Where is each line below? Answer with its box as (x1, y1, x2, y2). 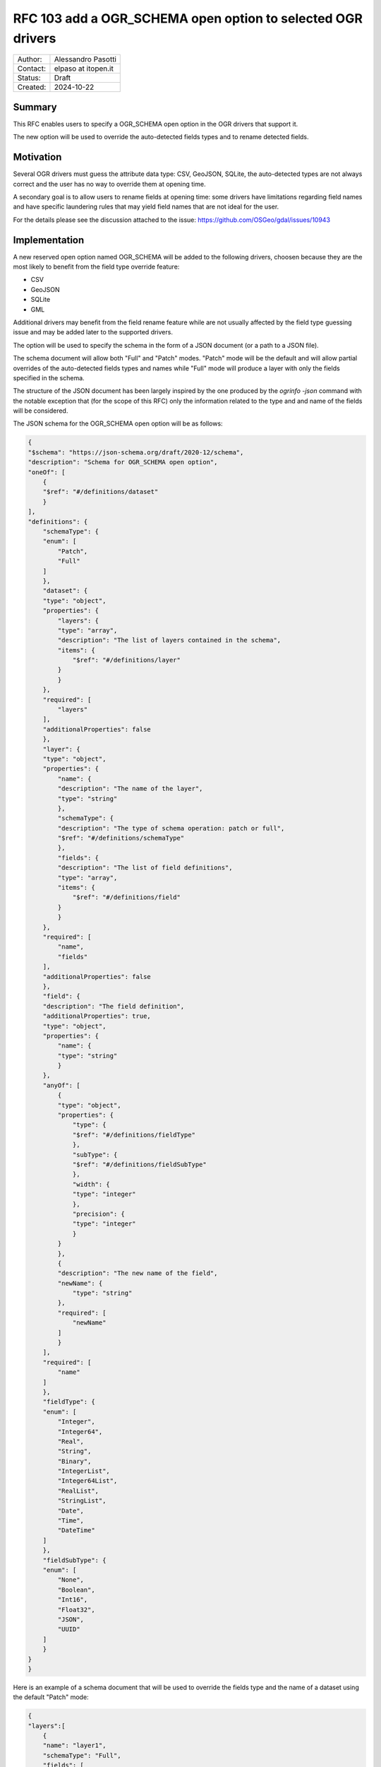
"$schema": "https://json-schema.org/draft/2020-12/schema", (28, 448, 244, 456)
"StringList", (57, 1497, 107, 1505)
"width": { (72, 1180, 111, 1188)
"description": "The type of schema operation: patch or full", (57, 824, 285, 832)
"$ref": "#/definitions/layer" (72, 656, 181, 664)
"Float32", (57, 1605, 95, 1614)
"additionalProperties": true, (42, 1012, 151, 1021)
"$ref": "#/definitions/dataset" (42, 488, 159, 496)
